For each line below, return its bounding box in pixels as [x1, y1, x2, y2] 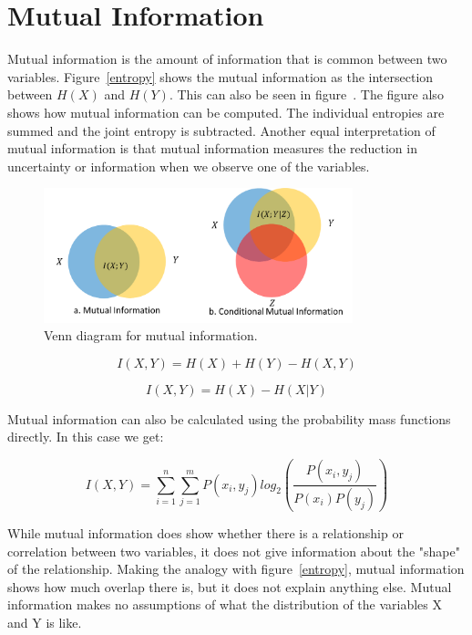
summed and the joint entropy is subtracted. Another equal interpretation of [7, 120, 436, 140]
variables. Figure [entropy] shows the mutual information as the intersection [7, 67, 434, 86]
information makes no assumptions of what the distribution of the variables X [7, 595, 442, 614]
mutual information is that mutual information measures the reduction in [7, 139, 417, 158]
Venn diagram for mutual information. [44, 326, 258, 345]
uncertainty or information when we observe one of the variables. [7, 156, 370, 175]
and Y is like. [7, 612, 82, 631]
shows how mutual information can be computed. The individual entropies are [7, 102, 445, 121]
